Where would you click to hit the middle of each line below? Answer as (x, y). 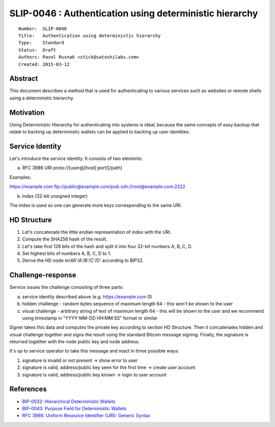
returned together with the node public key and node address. (75, 342)
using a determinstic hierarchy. (42, 98)
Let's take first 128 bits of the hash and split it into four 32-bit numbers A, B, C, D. (107, 246)
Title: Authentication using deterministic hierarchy (90, 35)
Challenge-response (43, 275)
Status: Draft (37, 50)
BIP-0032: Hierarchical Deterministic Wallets (69, 401)
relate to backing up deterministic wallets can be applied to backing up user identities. (100, 132)
